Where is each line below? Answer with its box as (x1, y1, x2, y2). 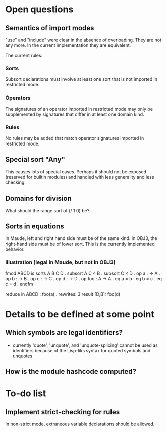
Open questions (5, 4, 74, 15)
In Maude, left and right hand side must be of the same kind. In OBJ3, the (5, 235, 157, 242)
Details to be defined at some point (5, 308, 155, 320)
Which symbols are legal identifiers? (5, 328, 123, 337)
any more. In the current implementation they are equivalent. (5, 42, 131, 49)
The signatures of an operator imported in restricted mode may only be (5, 106, 153, 112)
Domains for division (5, 194, 72, 203)
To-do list (5, 388, 46, 399)
